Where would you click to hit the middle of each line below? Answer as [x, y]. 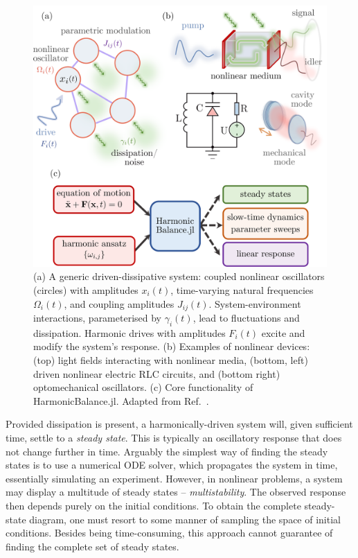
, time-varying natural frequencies [242, 289]
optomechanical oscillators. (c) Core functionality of [143, 387]
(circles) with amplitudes [86, 289]
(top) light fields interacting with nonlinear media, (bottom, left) [171, 360]
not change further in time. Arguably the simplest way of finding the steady [167, 451]
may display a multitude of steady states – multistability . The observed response [176, 492]
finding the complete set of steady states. [92, 546]
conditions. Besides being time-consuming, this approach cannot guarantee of [169, 533]
